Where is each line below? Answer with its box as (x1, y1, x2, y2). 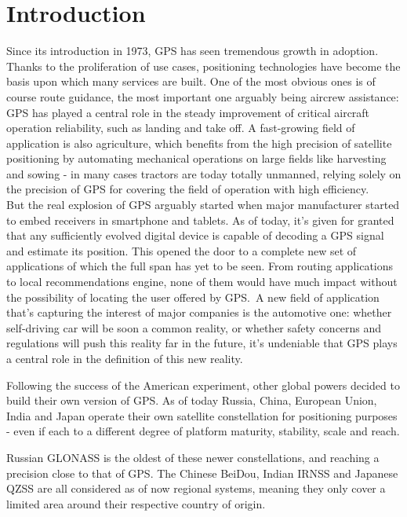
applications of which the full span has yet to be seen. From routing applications (6, 258, 394, 274)
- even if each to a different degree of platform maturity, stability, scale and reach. (6, 423, 400, 439)
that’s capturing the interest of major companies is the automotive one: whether (6, 304, 392, 321)
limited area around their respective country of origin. (6, 495, 266, 511)
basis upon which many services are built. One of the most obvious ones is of (6, 73, 376, 90)
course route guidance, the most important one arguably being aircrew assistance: (6, 88, 399, 104)
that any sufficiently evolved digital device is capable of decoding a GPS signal (6, 227, 384, 244)
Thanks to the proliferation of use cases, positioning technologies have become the (6, 57, 401, 74)
